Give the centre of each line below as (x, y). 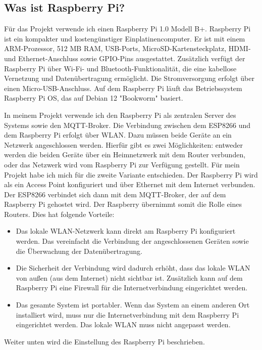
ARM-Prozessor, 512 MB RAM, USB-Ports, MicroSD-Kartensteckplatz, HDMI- (127, 48)
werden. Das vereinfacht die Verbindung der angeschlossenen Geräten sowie (132, 241)
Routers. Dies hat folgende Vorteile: (59, 214)
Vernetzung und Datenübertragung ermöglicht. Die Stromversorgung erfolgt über (129, 78)
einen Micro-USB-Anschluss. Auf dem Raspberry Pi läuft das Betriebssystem (123, 88)
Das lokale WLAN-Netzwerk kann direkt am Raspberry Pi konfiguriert (126, 231)
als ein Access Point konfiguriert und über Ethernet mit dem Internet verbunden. (130, 184)
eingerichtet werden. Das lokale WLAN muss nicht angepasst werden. (123, 324)
